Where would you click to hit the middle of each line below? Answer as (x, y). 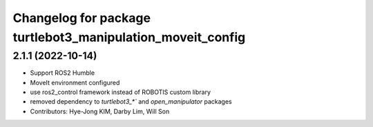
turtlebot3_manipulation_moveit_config (129, 37)
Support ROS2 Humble (63, 73)
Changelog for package (82, 18)
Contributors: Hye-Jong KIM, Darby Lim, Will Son (100, 111)
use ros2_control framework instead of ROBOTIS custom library (120, 92)
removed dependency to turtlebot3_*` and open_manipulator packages (131, 102)
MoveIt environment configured (75, 82)
